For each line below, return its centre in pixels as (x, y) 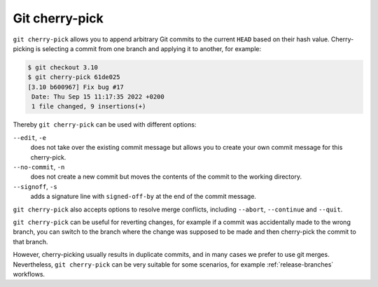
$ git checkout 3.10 (63, 67)
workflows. (29, 274)
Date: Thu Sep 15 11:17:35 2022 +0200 (98, 97)
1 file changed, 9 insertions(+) (89, 106)
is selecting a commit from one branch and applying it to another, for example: (148, 48)
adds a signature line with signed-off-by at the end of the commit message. (143, 197)
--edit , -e (30, 137)
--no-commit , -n (39, 167)
